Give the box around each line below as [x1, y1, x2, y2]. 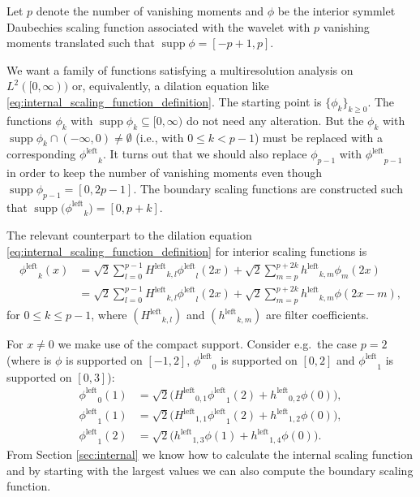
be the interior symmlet [277, 2, 396, 19]
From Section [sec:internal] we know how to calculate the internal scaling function [6, 446, 413, 463]
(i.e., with [135, 128, 184, 145]
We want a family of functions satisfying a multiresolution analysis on [6, 61, 354, 78]
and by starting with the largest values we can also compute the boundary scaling [6, 461, 414, 478]
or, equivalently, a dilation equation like [71, 77, 269, 94]
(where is [6, 351, 52, 368]
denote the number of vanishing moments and [36, 2, 264, 19]
